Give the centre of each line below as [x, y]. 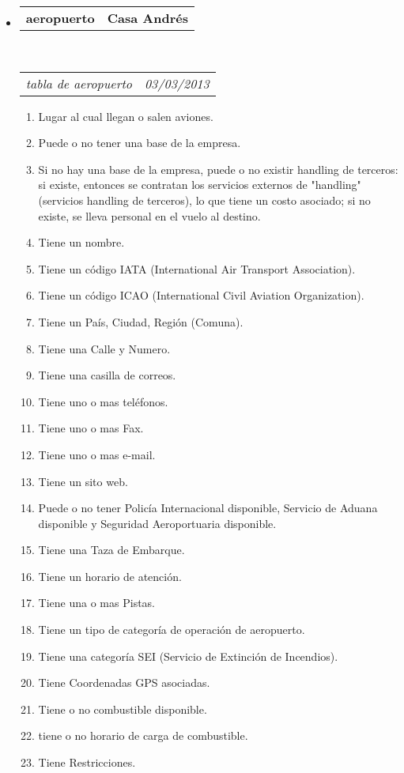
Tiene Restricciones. [87, 762]
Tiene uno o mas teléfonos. [103, 401]
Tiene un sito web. [83, 481]
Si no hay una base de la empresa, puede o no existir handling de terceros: [218, 169]
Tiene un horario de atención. [110, 576]
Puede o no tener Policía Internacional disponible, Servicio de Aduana [208, 508]
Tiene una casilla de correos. [107, 375]
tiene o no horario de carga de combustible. [143, 735]
